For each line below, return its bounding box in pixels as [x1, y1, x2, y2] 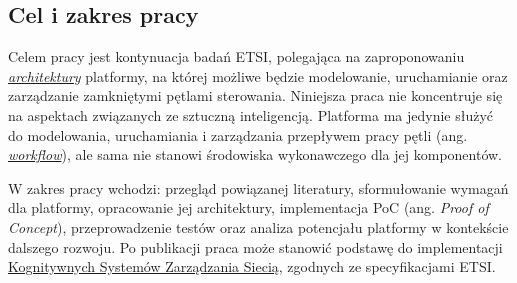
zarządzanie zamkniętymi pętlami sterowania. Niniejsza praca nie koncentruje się [8, 85, 503, 106]
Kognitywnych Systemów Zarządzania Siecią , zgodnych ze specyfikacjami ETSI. [8, 256, 496, 277]
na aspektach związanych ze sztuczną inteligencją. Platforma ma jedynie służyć [8, 104, 494, 125]
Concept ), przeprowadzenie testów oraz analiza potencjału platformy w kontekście [8, 216, 509, 237]
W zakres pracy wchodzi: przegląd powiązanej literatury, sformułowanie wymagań [8, 177, 509, 198]
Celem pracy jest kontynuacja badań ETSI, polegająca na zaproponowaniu [8, 46, 465, 67]
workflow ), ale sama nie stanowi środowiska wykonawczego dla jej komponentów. [8, 144, 503, 165]
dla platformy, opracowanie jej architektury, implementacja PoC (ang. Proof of [8, 197, 489, 218]
